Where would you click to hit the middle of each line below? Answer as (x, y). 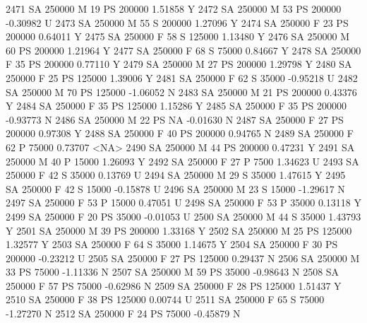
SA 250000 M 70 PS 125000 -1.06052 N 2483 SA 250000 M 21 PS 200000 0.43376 (181, 92)
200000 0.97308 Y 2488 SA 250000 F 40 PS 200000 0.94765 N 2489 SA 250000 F (180, 133)
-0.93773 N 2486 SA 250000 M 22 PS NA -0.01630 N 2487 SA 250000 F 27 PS (175, 119)
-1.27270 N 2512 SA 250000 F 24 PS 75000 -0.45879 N (123, 313)
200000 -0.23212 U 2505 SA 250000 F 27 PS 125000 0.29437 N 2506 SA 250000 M (183, 258)
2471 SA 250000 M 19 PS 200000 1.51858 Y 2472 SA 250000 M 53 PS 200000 (174, 8)
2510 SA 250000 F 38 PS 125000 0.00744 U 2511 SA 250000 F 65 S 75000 (165, 299)
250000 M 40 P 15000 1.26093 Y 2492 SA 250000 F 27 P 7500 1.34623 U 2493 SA (182, 161)
